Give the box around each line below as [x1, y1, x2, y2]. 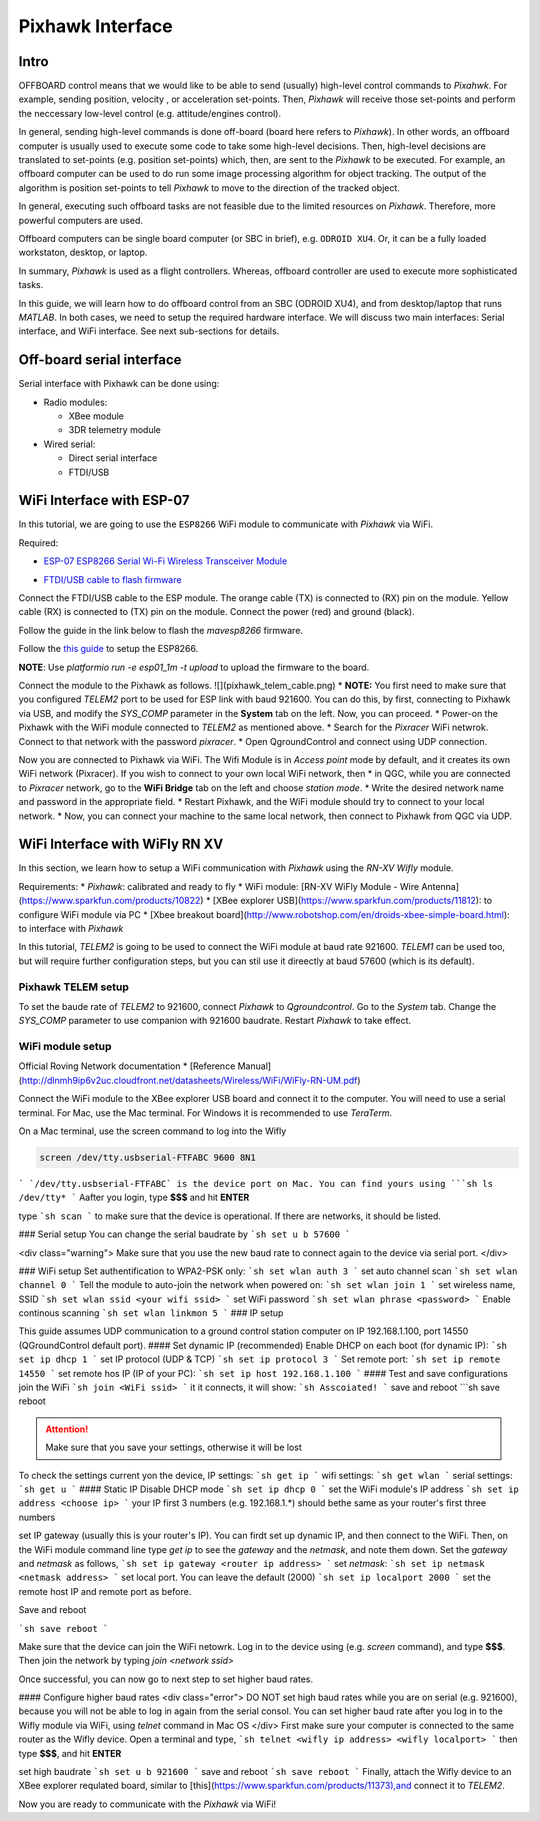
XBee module [68, 410, 125, 422]
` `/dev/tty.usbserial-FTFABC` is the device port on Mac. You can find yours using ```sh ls [18, 1178, 494, 1189]
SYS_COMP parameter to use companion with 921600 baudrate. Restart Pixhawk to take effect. [18, 1015, 412, 1027]
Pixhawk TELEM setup [18, 980, 130, 994]
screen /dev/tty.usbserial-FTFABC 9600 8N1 [39, 1151, 257, 1163]
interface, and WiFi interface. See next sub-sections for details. [18, 325, 280, 337]
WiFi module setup [18, 1040, 112, 1054]
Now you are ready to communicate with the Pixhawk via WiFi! [18, 1798, 277, 1810]
